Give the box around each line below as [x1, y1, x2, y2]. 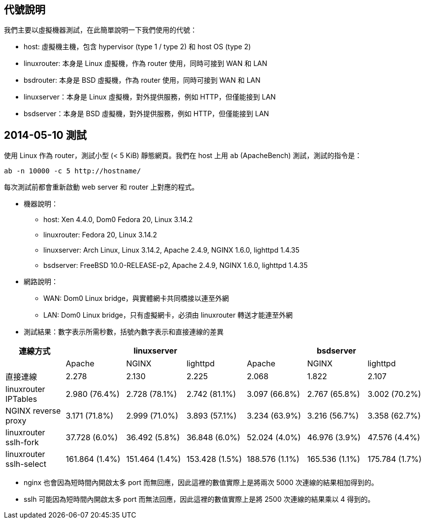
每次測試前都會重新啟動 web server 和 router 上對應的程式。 [4, 183, 199, 192]
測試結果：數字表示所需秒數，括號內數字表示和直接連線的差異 [24, 327, 224, 336]
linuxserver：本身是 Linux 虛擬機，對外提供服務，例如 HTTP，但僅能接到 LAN [24, 93, 276, 101]
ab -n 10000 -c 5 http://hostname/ [4, 167, 141, 175]
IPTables [5, 394, 37, 404]
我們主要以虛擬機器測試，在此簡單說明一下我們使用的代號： [4, 26, 197, 34]
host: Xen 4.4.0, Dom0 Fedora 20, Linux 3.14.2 [43, 215, 193, 224]
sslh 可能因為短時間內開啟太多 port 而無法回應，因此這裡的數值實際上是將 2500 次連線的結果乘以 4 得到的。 [24, 495, 375, 504]
